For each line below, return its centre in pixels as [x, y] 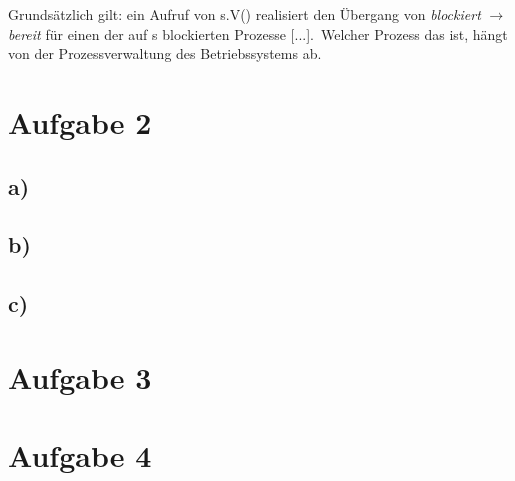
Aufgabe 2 [80, 121]
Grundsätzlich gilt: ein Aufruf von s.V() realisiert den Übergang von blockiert [244, 14]
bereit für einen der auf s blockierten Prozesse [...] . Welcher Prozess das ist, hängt [258, 33]
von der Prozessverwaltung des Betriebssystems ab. [165, 53]
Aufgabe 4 [80, 455]
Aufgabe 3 [80, 376]
